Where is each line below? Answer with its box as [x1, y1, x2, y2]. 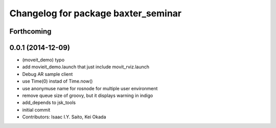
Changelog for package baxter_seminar [9, 8, 181, 19]
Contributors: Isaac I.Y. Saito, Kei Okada [22, 114, 106, 120]
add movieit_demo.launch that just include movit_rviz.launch [22, 64, 150, 70]
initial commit [22, 107, 51, 113]
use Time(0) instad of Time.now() [22, 78, 93, 84]
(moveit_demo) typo [22, 57, 65, 63]
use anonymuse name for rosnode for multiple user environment [22, 85, 158, 91]
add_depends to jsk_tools [22, 99, 76, 106]
